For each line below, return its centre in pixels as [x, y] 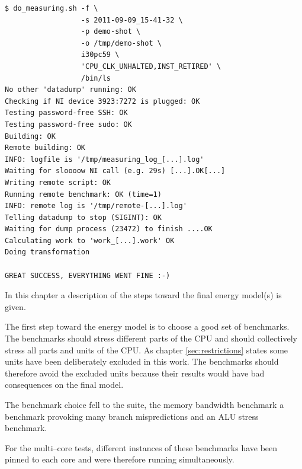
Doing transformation [47, 252]
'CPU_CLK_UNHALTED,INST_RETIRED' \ [151, 66]
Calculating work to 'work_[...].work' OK [90, 240]
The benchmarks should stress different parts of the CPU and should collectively [151, 338]
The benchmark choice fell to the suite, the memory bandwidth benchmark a [144, 404]
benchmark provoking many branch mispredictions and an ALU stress [132, 416]
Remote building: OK [45, 148]
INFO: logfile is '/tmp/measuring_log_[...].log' [105, 159]
